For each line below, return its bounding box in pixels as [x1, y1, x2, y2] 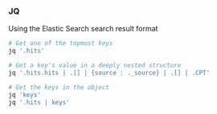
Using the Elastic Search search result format [8, 24, 158, 34]
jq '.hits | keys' [8, 98, 70, 106]
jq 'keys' [8, 91, 42, 99]
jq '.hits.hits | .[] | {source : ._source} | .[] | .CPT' [8, 68, 211, 77]
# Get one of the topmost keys [8, 39, 113, 47]
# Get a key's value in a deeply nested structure [8, 62, 182, 70]
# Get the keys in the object [8, 83, 110, 92]
